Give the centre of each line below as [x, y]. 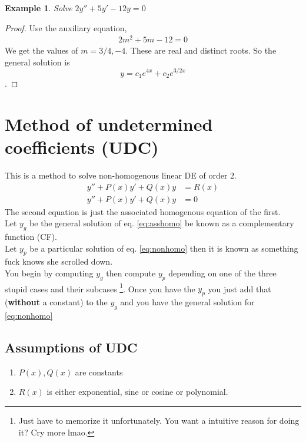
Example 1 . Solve [39, 8]
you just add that [240, 288]
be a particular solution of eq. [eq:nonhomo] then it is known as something [164, 248]
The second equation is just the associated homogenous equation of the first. [143, 211]
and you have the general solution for [187, 302]
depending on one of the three [222, 273]
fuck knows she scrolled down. [59, 261]
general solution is [37, 62]
